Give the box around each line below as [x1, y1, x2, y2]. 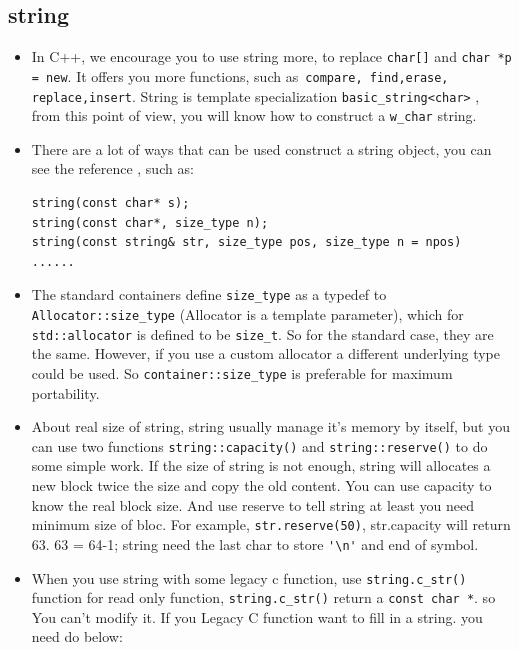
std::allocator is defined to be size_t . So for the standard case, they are [31, 323, 494, 344]
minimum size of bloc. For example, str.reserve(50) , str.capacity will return [31, 514, 511, 535]
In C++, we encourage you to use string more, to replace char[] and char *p [31, 46, 512, 67]
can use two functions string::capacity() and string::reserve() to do [31, 435, 488, 456]
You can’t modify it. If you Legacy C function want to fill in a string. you [31, 606, 483, 627]
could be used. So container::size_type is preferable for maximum [31, 362, 453, 383]
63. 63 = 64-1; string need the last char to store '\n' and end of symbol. [31, 533, 479, 554]
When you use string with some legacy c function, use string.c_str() [31, 567, 467, 588]
